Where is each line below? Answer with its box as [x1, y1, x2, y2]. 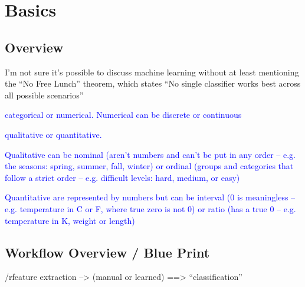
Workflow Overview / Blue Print [5, 243, 210, 261]
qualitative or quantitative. [5, 128, 102, 140]
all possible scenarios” [5, 88, 84, 101]
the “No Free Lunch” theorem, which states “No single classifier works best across [5, 77, 301, 90]
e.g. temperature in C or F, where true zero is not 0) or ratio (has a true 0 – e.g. [5, 202, 296, 215]
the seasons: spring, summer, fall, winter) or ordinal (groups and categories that [5, 160, 294, 172]
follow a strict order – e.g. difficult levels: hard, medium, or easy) [5, 171, 240, 183]
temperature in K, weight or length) [5, 214, 135, 226]
